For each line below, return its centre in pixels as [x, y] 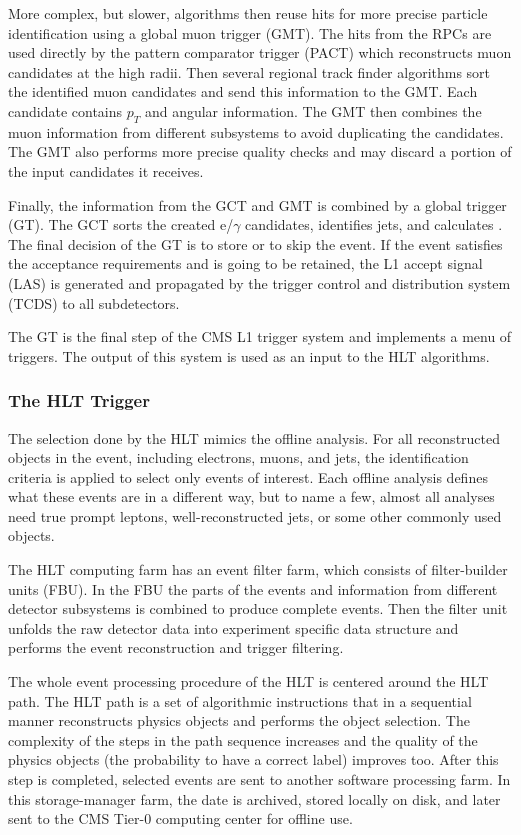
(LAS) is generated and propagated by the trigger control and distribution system [259, 282]
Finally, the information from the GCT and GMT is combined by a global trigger [257, 204]
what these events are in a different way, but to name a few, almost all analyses [251, 496]
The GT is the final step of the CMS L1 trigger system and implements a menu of [260, 336]
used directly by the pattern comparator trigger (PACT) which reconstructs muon [260, 52]
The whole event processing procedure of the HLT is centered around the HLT [248, 681]
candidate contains [65, 110]
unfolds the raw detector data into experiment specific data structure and [233, 627]
